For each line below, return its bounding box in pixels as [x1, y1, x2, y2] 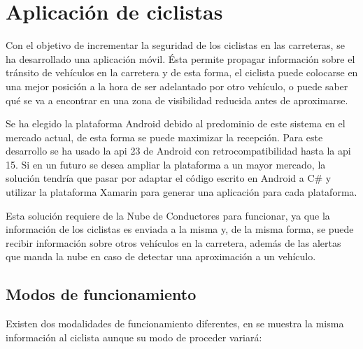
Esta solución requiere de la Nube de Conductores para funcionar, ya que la [6, 208, 330, 222]
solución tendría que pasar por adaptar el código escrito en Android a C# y [6, 171, 332, 185]
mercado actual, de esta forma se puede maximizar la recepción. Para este [6, 129, 323, 144]
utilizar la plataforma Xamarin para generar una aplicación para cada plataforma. [6, 185, 357, 199]
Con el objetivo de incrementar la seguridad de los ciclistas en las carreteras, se [6, 38, 345, 52]
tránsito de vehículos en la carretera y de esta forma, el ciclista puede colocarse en [6, 65, 358, 80]
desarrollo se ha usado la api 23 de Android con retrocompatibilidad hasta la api [6, 143, 351, 158]
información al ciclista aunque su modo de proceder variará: [6, 329, 262, 344]
